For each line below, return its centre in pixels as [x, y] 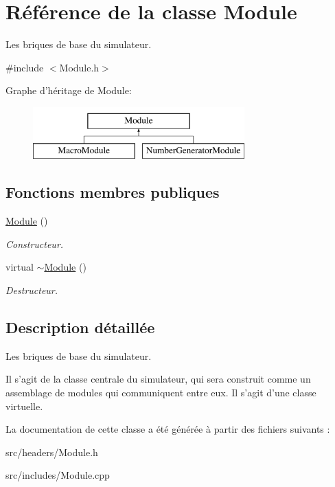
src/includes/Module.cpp [58, 475]
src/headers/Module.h [52, 452]
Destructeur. [32, 290]
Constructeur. [35, 244]
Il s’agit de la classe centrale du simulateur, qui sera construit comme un [158, 379]
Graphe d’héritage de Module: [69, 90]
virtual [20, 267]
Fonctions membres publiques [113, 192]
